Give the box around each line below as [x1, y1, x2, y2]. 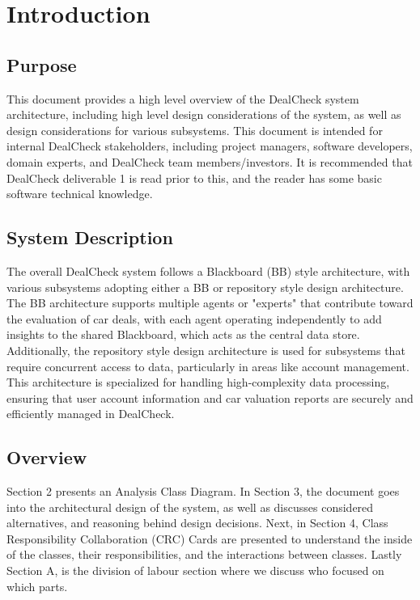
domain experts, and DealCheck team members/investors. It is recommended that [6, 153, 413, 170]
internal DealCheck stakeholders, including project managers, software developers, [6, 137, 413, 154]
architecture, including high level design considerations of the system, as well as [6, 106, 401, 123]
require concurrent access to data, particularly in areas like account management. [6, 357, 409, 374]
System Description [6, 225, 173, 250]
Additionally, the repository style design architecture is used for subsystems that [6, 341, 405, 358]
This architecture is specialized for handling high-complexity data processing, [6, 374, 390, 391]
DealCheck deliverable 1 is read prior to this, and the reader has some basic [6, 169, 382, 186]
